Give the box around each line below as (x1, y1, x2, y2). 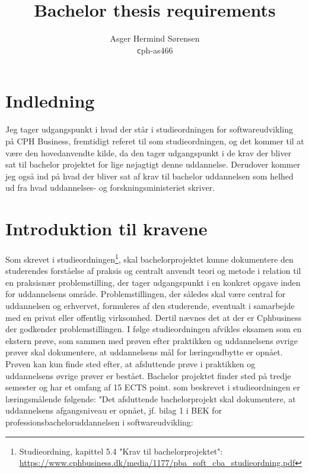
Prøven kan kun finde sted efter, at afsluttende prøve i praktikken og (5, 358, 256, 370)
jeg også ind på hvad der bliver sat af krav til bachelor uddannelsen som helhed (5, 169, 294, 182)
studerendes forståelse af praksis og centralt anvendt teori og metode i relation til (5, 264, 301, 277)
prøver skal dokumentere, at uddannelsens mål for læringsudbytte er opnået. (5, 346, 283, 358)
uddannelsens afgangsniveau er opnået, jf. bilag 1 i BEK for (5, 404, 222, 417)
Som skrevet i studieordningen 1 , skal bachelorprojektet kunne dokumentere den (5, 251, 294, 265)
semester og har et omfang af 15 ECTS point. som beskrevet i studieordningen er (5, 381, 300, 393)
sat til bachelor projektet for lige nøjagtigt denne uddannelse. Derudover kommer (5, 158, 301, 171)
